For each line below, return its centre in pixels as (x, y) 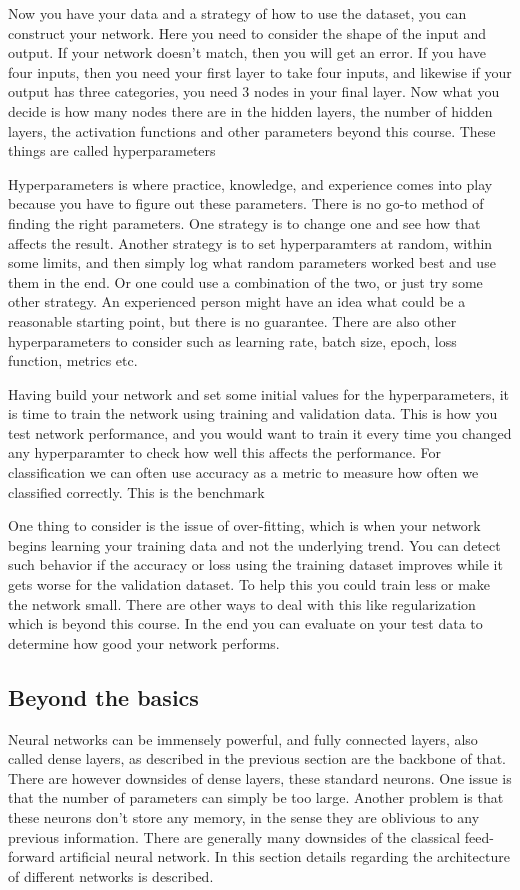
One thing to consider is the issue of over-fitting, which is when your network (244, 525)
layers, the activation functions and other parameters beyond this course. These (252, 130)
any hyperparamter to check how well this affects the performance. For (224, 452)
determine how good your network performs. (144, 642)
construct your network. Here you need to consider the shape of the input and (247, 32)
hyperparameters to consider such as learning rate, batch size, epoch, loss (232, 340)
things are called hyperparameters (112, 150)
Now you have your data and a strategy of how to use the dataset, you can (237, 13)
